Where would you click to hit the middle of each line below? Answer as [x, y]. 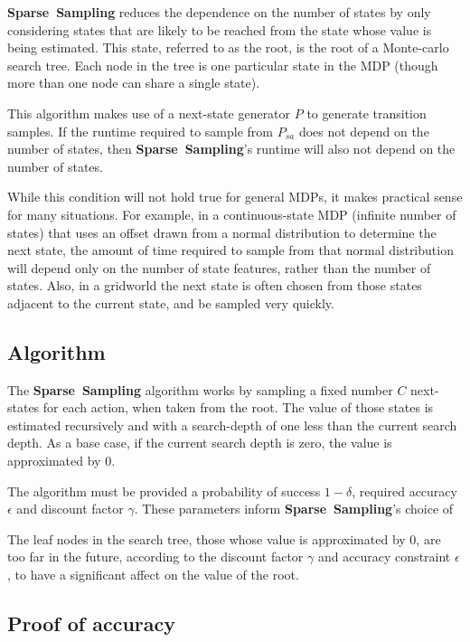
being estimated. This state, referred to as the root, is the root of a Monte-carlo [228, 47]
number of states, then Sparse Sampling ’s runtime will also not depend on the [231, 149]
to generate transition [367, 113]
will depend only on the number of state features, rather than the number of [219, 267]
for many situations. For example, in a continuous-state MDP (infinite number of [232, 214]
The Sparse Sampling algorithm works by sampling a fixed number [200, 389]
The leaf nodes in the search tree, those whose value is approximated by [207, 538]
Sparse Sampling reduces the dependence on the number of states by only [219, 12]
